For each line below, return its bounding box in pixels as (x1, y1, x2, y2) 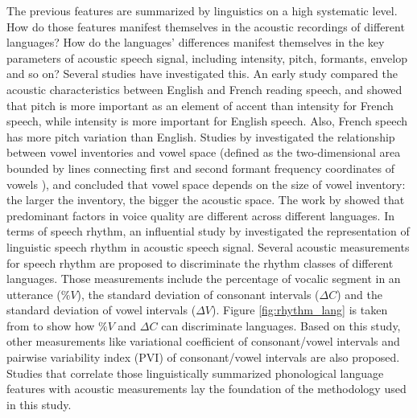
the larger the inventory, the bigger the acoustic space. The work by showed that (6, 191, 405, 208)
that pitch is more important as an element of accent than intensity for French (6, 96, 394, 113)
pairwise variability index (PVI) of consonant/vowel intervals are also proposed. (6, 349, 400, 366)
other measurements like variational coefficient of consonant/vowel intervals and (6, 333, 400, 350)
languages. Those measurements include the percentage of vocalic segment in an (6, 270, 401, 287)
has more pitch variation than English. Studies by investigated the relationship (6, 128, 395, 145)
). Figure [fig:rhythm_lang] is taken (211, 301, 388, 318)
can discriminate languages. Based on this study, (161, 317, 401, 334)
